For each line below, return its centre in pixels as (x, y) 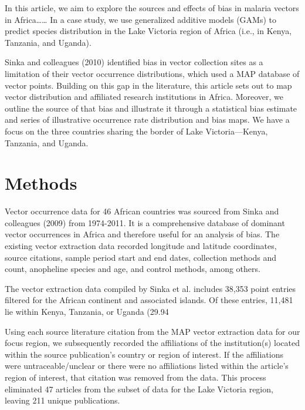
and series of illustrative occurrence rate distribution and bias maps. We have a (147, 120)
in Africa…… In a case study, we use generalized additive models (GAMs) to (141, 19)
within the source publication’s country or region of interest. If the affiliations (144, 354)
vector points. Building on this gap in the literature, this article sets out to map (148, 85)
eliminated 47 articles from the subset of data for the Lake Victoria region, (139, 389)
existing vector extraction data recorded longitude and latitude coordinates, (141, 246)
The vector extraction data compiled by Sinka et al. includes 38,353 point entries (150, 288)
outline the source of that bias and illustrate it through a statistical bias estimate (151, 108)
